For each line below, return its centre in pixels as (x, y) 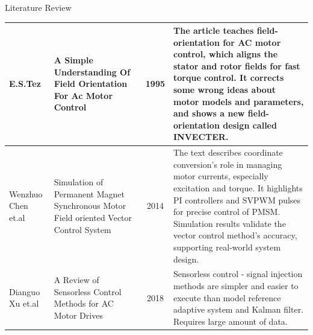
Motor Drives (78, 315)
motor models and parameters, (239, 101)
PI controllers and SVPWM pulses (237, 199)
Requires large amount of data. (231, 321)
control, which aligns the (226, 54)
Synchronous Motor (90, 206)
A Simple (73, 60)
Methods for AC (84, 303)
